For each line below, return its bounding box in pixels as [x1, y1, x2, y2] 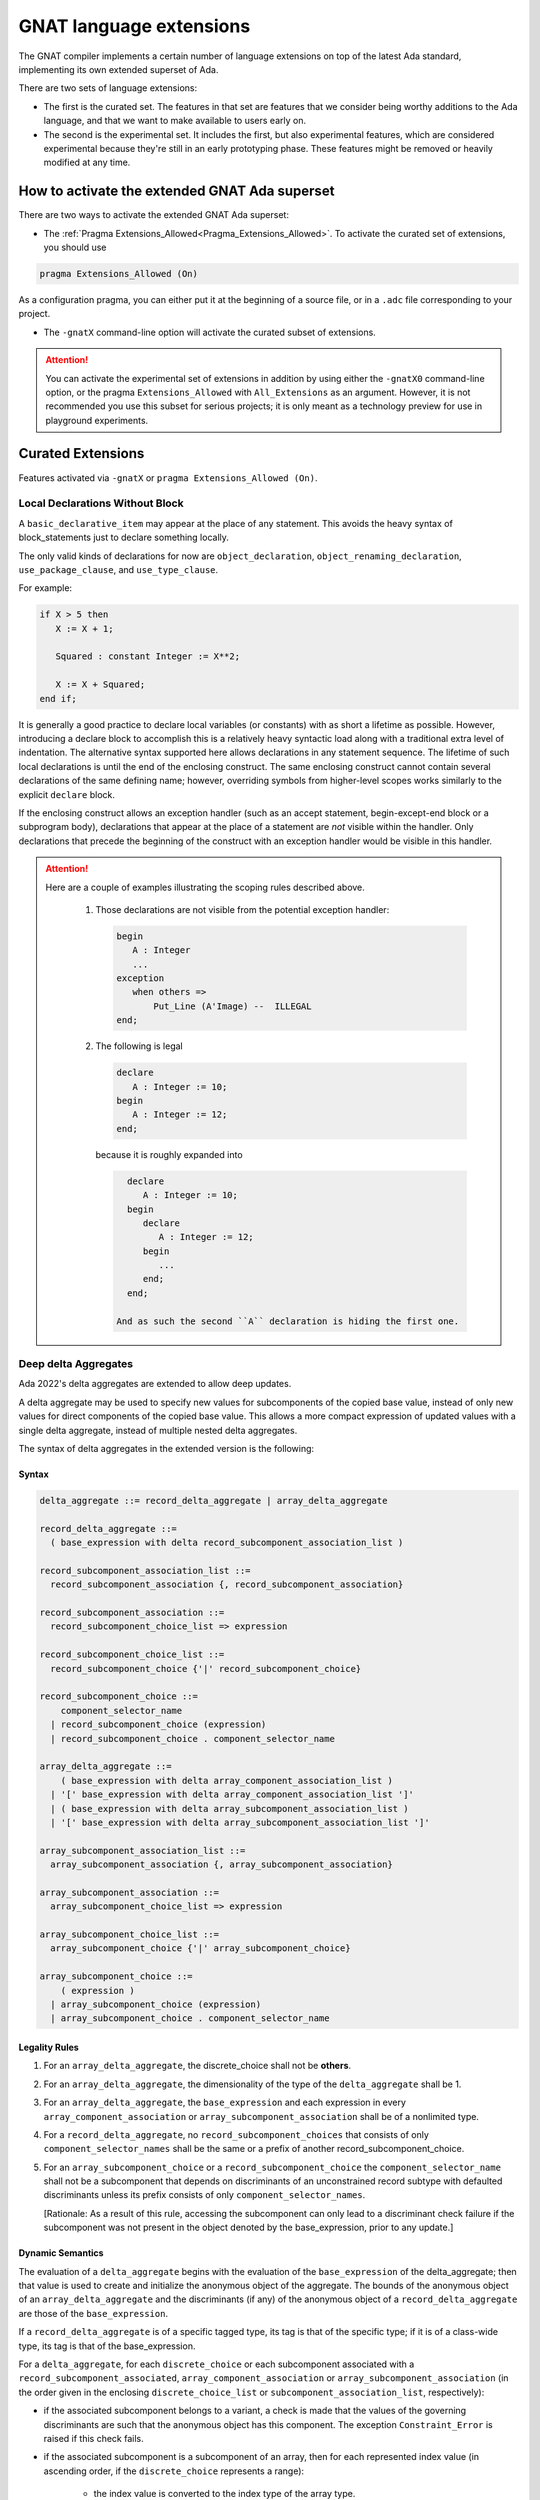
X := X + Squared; [55, 679, 146, 690]
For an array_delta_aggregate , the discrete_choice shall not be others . [43, 2060, 352, 2072]
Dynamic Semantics [18, 2247, 104, 2259]
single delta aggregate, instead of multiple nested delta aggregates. [18, 1424, 298, 1436]
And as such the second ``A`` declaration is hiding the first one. [116, 1315, 460, 1327]
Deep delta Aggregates [18, 1356, 134, 1370]
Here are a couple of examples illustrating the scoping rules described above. [45, 881, 365, 893]
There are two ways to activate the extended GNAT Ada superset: [18, 209, 290, 221]
